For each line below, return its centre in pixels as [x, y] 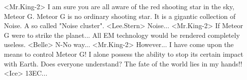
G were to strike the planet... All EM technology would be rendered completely [122, 35]
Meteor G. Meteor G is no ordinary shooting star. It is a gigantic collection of [120, 16]
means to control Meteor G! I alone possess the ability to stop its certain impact [124, 54]
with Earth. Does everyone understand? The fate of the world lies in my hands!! [123, 63]
